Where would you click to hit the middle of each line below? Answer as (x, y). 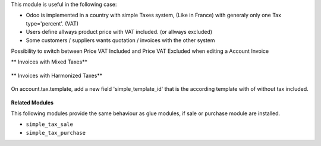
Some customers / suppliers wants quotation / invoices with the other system (120, 40)
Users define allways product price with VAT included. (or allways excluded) (119, 32)
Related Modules (32, 102)
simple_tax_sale (50, 124)
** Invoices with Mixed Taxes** (49, 62)
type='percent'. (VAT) (52, 23)
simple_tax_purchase (56, 133)
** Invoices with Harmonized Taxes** (57, 75)
